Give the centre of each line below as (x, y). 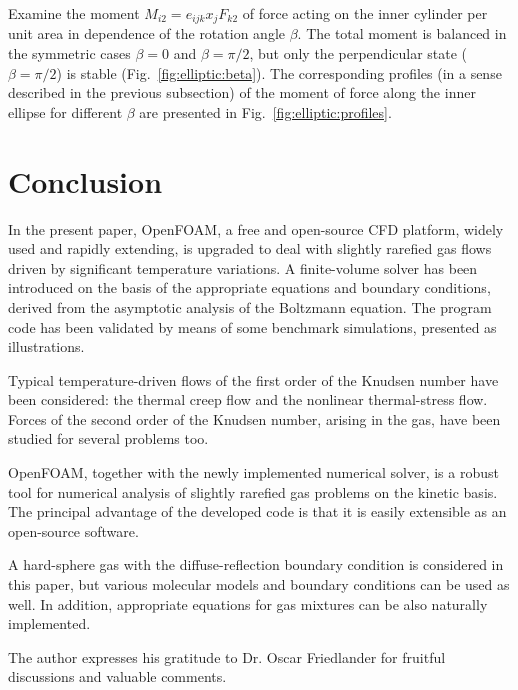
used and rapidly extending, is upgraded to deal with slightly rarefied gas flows (250, 248)
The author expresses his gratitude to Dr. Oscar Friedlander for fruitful (227, 656)
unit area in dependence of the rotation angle (146, 33)
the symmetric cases (69, 53)
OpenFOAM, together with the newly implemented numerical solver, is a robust (253, 472)
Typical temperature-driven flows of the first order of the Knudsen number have (253, 379)
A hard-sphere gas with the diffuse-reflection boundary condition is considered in (256, 564)
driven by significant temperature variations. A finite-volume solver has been (243, 267)
